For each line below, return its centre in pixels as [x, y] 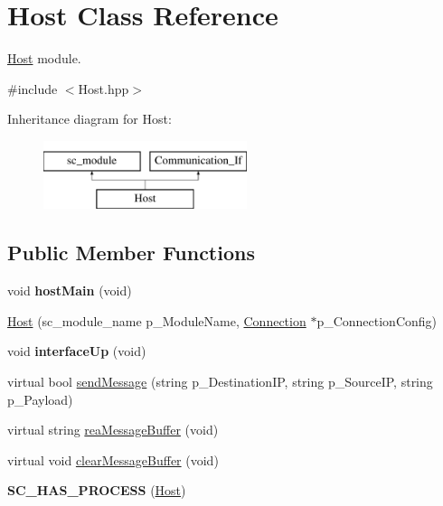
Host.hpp [104, 88]
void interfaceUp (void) [77, 351]
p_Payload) [40, 399]
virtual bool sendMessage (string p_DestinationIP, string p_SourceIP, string [220, 382]
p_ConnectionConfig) [377, 320]
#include [33, 88]
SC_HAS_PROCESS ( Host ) [97, 490]
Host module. [44, 58]
